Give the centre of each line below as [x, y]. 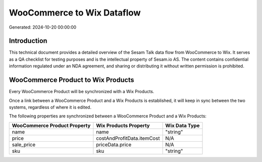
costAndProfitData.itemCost [128, 138]
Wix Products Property [123, 125]
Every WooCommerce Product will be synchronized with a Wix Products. [82, 92]
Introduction [28, 41]
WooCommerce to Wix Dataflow [75, 13]
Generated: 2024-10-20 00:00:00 [43, 27]
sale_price [24, 145]
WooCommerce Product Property [51, 125]
